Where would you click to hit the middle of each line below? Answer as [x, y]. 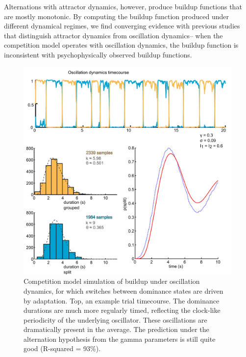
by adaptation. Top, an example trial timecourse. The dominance [122, 300]
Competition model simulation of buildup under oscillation [112, 281]
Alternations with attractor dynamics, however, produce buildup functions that [123, 6]
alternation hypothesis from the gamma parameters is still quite [120, 339]
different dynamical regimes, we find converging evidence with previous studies [122, 26]
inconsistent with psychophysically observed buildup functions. [98, 54]
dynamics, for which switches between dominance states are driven [123, 290]
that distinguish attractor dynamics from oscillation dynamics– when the [113, 35]
